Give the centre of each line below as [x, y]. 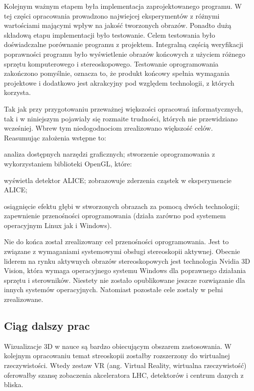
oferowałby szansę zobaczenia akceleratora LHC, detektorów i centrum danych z [124, 375]
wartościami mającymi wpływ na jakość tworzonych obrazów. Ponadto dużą [118, 25]
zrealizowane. [24, 299]
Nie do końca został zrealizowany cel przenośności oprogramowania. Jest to [116, 241]
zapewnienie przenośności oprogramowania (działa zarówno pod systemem [115, 216]
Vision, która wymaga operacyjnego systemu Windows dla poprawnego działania [125, 270]
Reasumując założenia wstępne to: [55, 137]
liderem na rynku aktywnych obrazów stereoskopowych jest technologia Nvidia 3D [127, 261]
